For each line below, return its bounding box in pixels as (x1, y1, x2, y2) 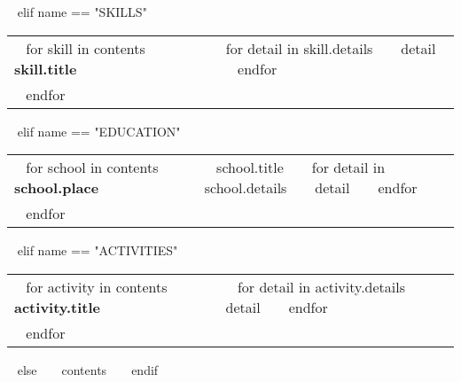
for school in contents (26, 157, 159, 178)
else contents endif (17, 360, 159, 378)
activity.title (14, 296, 101, 317)
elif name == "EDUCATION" (17, 121, 181, 140)
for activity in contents (26, 276, 168, 297)
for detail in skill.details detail (225, 37, 436, 58)
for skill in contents (26, 37, 145, 58)
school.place (14, 177, 99, 199)
